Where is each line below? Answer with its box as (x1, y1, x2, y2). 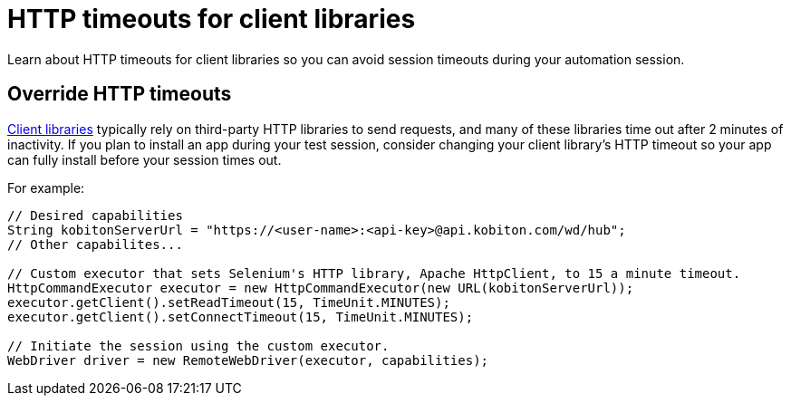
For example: (7, 179, 85, 196)
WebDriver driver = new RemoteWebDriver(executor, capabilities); (7, 352, 489, 368)
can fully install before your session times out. (7, 151, 282, 168)
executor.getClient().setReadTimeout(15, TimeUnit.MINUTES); (7, 294, 450, 310)
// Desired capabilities (7, 207, 183, 223)
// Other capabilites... (7, 236, 183, 252)
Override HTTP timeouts (7, 82, 232, 106)
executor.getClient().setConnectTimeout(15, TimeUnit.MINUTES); (7, 309, 474, 324)
